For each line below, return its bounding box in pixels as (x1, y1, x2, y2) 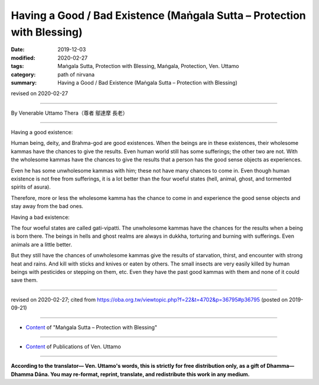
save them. (11, 277, 38, 284)
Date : (11, 46, 25, 53)
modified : (11, 54, 35, 62)
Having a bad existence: (11, 213, 70, 221)
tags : (11, 63, 24, 70)
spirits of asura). (11, 183, 51, 190)
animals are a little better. (11, 241, 72, 248)
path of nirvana (57, 71, 95, 78)
